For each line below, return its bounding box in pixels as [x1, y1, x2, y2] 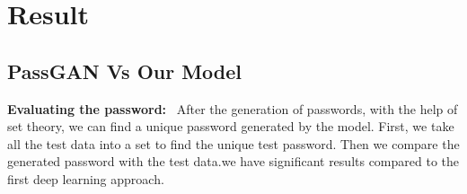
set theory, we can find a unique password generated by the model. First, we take [7, 117, 454, 136]
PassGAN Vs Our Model [7, 57, 242, 84]
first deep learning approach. [7, 169, 164, 188]
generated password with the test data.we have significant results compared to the [7, 152, 460, 171]
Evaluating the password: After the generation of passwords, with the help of [7, 99, 458, 118]
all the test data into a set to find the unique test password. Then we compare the [7, 134, 460, 153]
